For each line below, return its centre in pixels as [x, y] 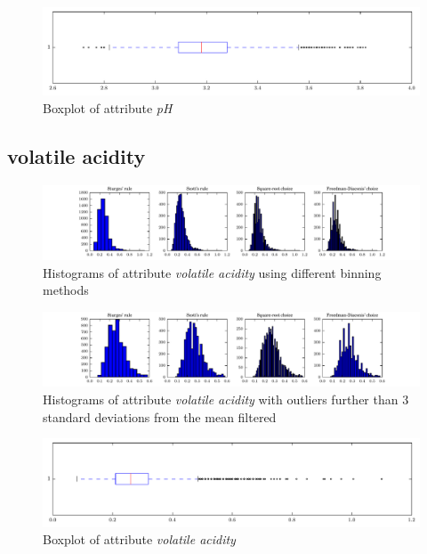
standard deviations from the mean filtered [160, 416]
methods [66, 290]
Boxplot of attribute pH [108, 107]
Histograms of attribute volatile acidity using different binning [212, 272]
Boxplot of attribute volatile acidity [139, 539]
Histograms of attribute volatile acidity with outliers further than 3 [226, 399]
